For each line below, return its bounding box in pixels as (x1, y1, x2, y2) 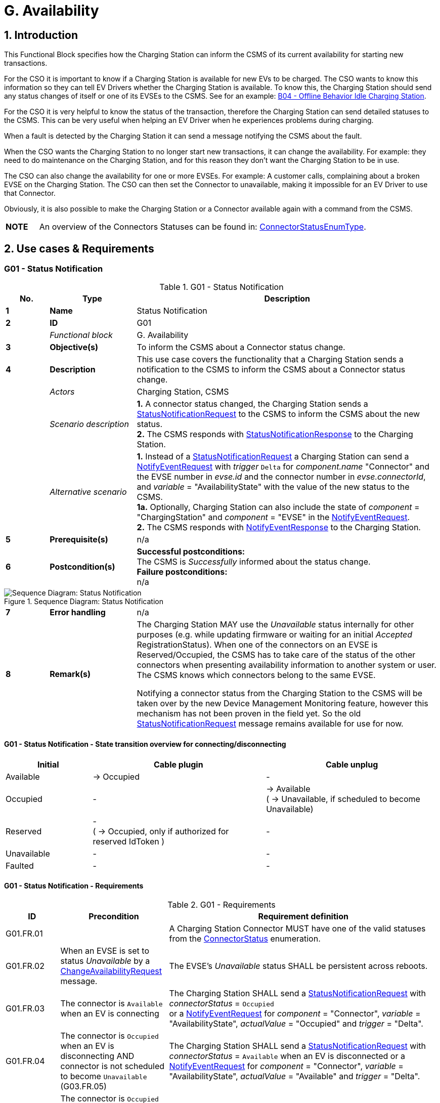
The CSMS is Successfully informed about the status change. (137, 557, 371, 567)
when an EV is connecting (60, 1008, 159, 1019)
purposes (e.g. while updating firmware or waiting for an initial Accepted (137, 629, 413, 640)
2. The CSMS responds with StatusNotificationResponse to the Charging (137, 429, 413, 440)
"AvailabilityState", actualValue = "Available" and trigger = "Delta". (169, 1071, 420, 1081)
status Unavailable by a (60, 955, 150, 966)
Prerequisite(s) (50, 534, 108, 545)
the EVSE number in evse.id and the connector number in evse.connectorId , (137, 472, 426, 482)
